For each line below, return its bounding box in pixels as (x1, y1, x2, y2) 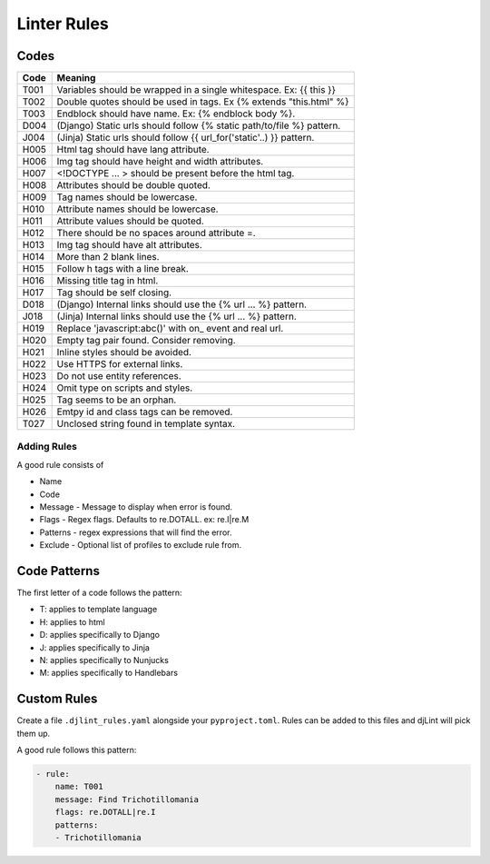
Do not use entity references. (56, 370, 181, 382)
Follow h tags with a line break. (56, 263, 190, 275)
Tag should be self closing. (56, 286, 172, 299)
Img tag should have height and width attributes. (56, 155, 264, 168)
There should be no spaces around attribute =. (56, 227, 256, 240)
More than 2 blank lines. (56, 251, 160, 263)
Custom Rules (16, 691, 98, 707)
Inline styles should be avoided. (56, 346, 192, 359)
